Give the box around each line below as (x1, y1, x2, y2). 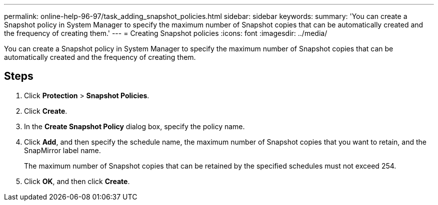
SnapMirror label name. (24, 146, 101, 155)
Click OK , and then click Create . (24, 177, 130, 186)
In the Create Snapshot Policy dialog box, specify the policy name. (24, 122, 245, 131)
